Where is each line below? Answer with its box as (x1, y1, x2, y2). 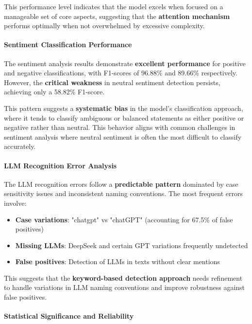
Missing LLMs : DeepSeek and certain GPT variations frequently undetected (15, 240, 248, 250)
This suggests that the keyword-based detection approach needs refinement (4, 272, 243, 283)
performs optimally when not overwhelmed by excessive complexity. (4, 20, 205, 31)
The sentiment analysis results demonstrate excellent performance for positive (4, 58, 246, 68)
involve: (4, 198, 27, 208)
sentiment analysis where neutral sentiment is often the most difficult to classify (4, 131, 242, 142)
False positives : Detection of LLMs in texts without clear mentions (15, 256, 220, 267)
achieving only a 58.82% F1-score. (4, 87, 105, 97)
